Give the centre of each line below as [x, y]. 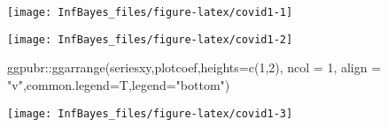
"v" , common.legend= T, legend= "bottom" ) [119, 84]
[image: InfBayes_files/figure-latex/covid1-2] [150, 39]
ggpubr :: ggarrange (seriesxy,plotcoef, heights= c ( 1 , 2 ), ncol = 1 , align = [194, 67]
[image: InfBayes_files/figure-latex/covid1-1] [150, 12]
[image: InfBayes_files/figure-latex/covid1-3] [150, 113]
